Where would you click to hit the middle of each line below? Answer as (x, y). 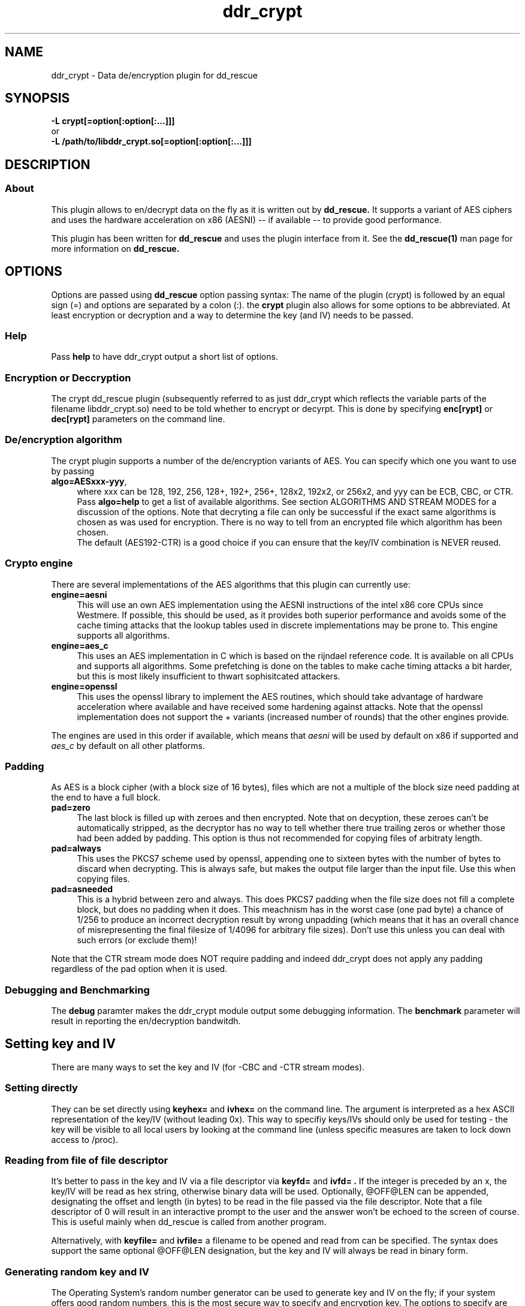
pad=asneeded (82, 889)
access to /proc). (85, 1139)
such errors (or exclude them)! (137, 940)
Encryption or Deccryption (68, 377)
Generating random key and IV (77, 1272)
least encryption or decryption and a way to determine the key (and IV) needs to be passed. (232, 315)
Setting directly (41, 1088)
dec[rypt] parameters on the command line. (138, 419)
